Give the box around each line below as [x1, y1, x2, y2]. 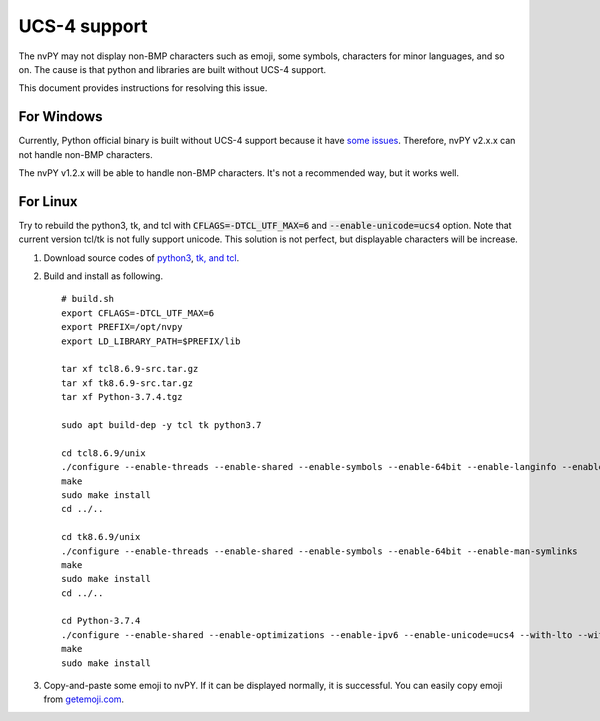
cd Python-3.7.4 [61, 615, 141, 627]
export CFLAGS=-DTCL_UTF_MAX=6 [61, 307, 215, 319]
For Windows [18, 108, 104, 125]
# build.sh [61, 293, 115, 305]
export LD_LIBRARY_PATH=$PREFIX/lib [61, 335, 241, 347]
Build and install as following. [43, 270, 164, 282]
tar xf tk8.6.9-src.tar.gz [61, 377, 194, 389]
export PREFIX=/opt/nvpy [61, 321, 183, 333]
